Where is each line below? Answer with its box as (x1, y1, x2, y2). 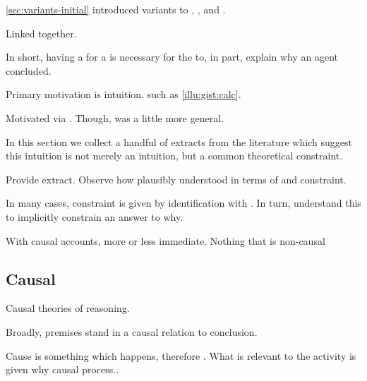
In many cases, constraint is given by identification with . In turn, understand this (6, 195, 361, 210)
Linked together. (6, 25, 77, 40)
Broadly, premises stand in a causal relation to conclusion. (6, 324, 258, 339)
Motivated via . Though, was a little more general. (6, 110, 224, 125)
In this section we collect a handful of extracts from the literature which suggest (6, 134, 352, 149)
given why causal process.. (6, 362, 119, 377)
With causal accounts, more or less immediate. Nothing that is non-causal (6, 233, 325, 248)
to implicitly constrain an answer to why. (6, 209, 183, 224)
